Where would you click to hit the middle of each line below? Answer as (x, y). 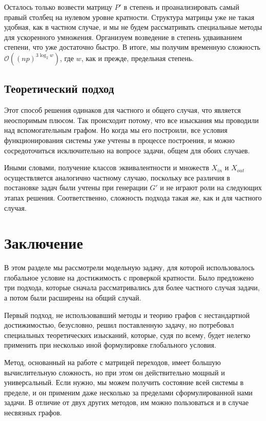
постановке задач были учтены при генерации (76, 187)
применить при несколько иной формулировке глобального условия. (110, 345)
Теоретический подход (59, 88)
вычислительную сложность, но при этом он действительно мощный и (115, 372)
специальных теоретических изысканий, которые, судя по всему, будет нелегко (127, 335)
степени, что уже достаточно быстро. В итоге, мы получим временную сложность (132, 47)
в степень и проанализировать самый (181, 7)
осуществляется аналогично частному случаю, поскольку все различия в (117, 177)
